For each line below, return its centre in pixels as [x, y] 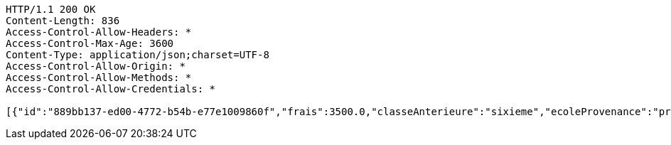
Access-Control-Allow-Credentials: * [111, 89]
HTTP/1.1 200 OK [51, 9]
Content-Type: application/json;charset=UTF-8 [138, 55]
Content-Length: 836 [63, 21]
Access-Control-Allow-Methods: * [99, 77]
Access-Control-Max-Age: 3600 [90, 43]
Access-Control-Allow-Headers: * [99, 32]
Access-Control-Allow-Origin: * [96, 66]
